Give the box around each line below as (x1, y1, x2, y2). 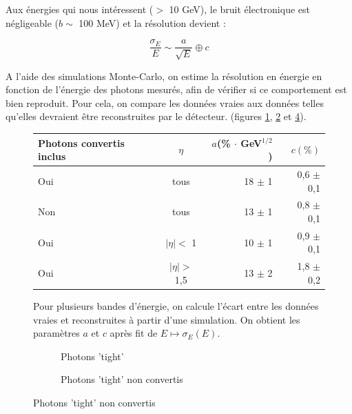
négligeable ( (6, 15, 59, 30)
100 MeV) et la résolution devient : (79, 15, 226, 30)
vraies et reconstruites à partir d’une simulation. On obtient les (33, 312, 300, 326)
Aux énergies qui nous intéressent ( (6, 2, 154, 16)
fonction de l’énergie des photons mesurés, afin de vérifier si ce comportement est (6, 82, 347, 97)
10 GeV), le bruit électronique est (169, 2, 310, 16)
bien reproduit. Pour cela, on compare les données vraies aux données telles (6, 95, 324, 110)
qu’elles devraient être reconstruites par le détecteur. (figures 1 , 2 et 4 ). (6, 109, 307, 124)
